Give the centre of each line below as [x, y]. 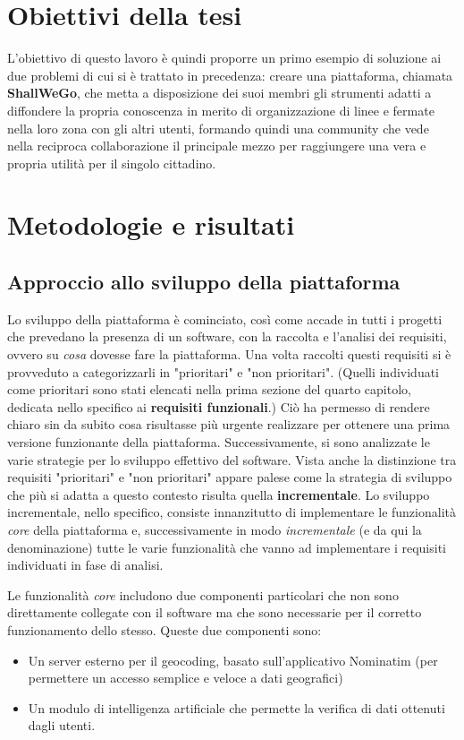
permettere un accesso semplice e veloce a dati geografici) [186, 678]
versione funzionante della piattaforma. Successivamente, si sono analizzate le [219, 442]
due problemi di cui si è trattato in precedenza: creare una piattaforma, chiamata [230, 75]
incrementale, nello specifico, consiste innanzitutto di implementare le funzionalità [232, 512]
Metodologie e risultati [151, 224]
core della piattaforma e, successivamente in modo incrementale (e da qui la [215, 529]
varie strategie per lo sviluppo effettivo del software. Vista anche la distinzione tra [232, 459]
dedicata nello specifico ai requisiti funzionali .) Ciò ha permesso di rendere [219, 406]
